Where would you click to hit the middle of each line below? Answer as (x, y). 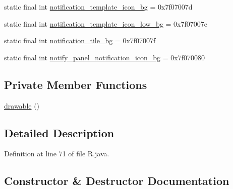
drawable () (22, 105)
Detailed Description (59, 132)
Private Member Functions (76, 84)
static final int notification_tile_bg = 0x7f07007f (80, 40)
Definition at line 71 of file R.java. (57, 154)
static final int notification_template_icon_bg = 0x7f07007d (98, 7)
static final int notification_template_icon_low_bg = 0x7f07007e (106, 23)
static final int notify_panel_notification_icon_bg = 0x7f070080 (105, 57)
